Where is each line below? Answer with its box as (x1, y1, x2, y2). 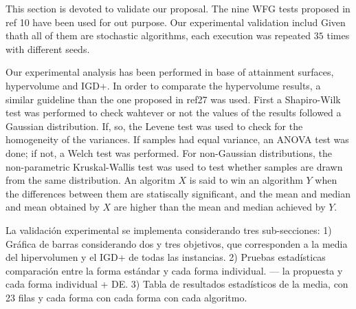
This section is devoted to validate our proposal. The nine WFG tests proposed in (5, 1, 351, 15)
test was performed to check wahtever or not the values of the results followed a (5, 105, 342, 120)
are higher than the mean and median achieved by (113, 200, 326, 214)
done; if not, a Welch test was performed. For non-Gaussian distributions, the (5, 145, 333, 160)
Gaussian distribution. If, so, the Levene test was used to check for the (5, 118, 303, 133)
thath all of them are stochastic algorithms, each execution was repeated (5, 28, 311, 43)
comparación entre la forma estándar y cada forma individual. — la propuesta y (5, 263, 343, 277)
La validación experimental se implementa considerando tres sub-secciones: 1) (5, 222, 332, 237)
